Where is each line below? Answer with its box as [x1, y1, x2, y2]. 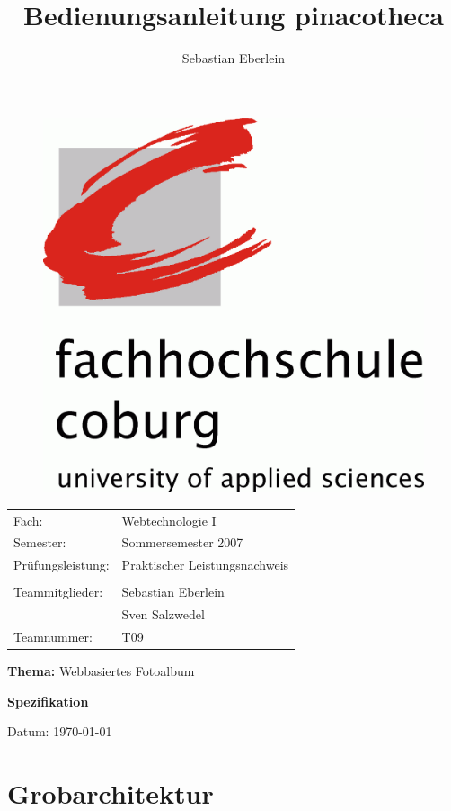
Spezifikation [7, 691, 89, 710]
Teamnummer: [13, 627, 93, 646]
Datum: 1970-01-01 [7, 722, 112, 741]
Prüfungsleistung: [13, 555, 110, 574]
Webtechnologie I [121, 510, 217, 529]
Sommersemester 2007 [121, 533, 243, 552]
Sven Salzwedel [121, 605, 205, 624]
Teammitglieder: [13, 582, 103, 601]
